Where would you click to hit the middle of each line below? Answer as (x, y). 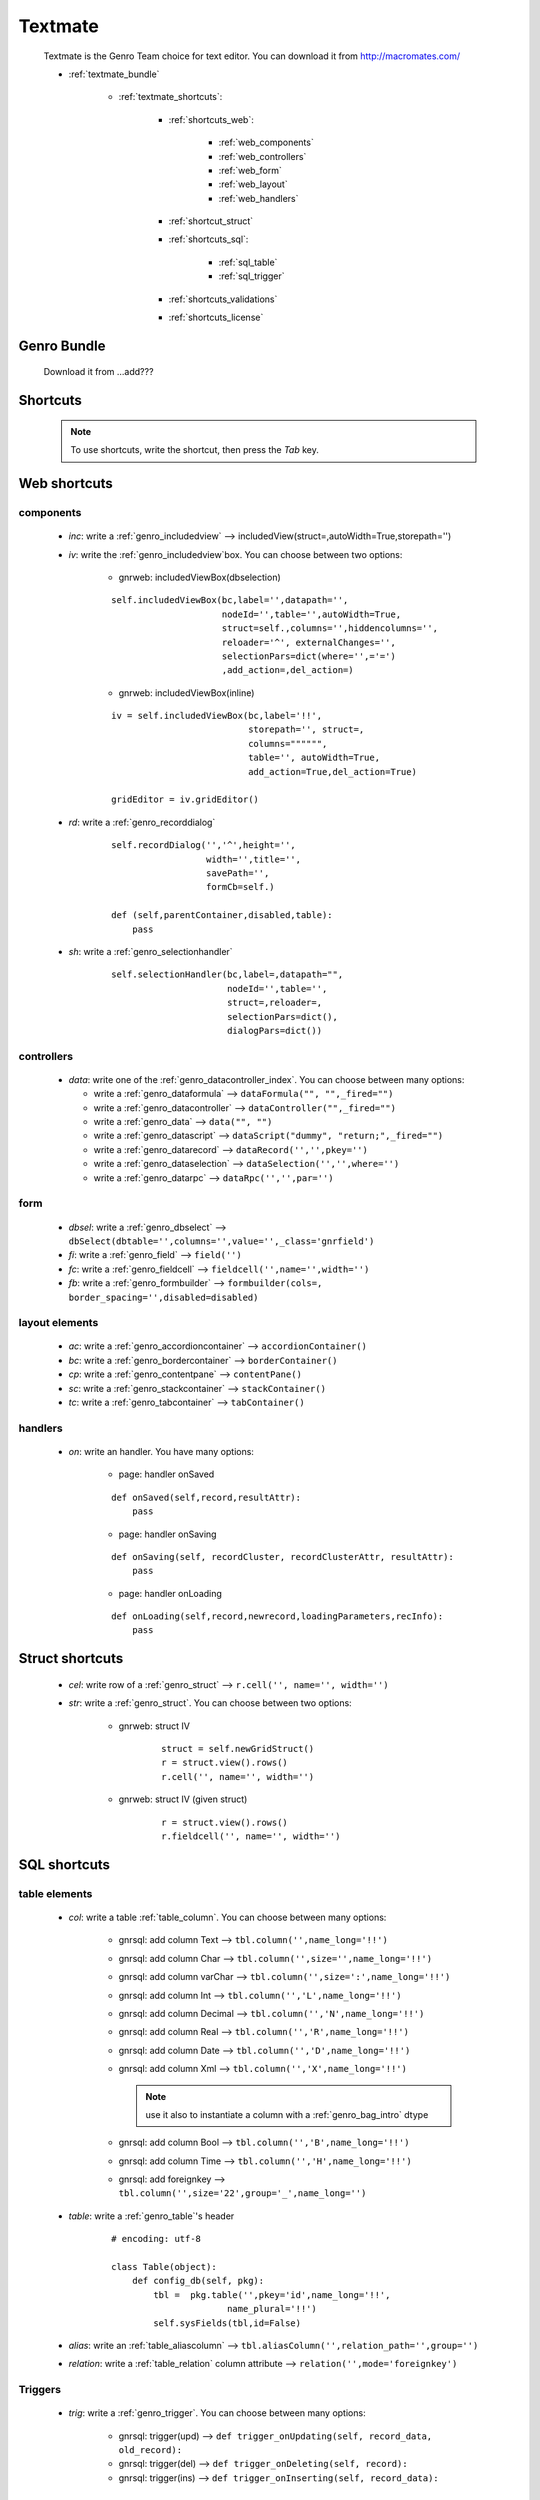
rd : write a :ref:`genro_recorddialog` (142, 822)
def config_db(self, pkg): (198, 2281)
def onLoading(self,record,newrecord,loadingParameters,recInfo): (277, 1616)
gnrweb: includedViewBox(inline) (186, 692)
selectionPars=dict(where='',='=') (309, 656)
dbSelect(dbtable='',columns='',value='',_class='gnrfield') (221, 1241)
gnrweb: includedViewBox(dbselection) (200, 577)
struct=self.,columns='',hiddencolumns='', (330, 628)
